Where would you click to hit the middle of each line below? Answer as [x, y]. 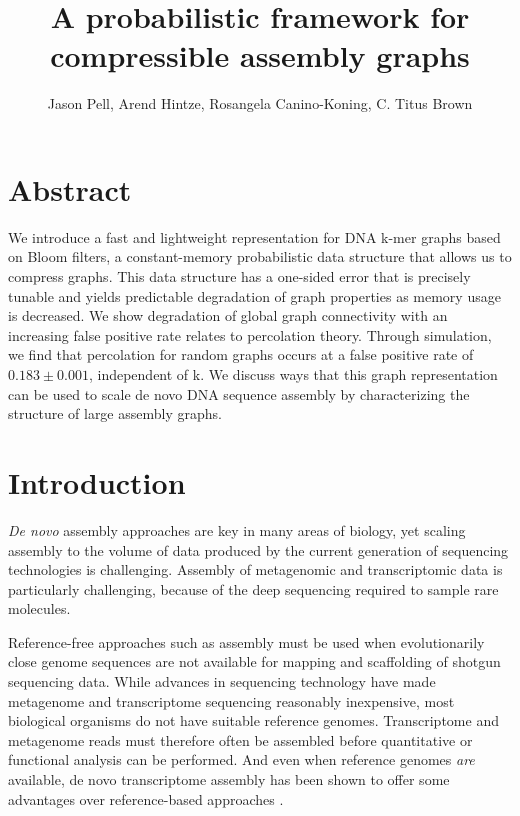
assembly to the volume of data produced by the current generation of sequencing [258, 549]
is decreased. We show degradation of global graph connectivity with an [228, 315]
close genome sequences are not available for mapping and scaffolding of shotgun [254, 661]
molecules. [39, 608]
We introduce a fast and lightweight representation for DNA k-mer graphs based [254, 236]
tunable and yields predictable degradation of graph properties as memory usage [254, 295]
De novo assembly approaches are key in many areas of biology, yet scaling [237, 529]
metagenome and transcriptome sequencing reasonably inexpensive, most [231, 700]
